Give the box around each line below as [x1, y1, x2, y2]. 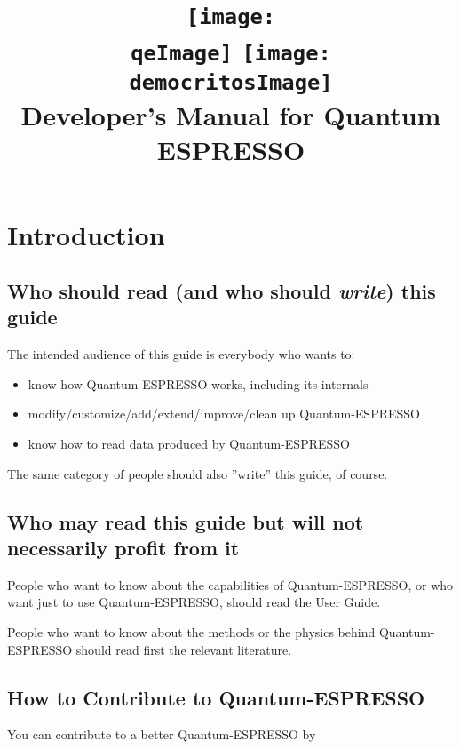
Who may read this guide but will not [7, 507, 364, 535]
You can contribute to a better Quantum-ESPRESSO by [7, 725, 316, 744]
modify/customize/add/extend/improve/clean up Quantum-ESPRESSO [28, 404, 420, 423]
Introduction [7, 216, 165, 252]
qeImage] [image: [131, 40, 331, 66]
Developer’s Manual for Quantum [20, 97, 441, 133]
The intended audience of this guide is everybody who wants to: [7, 345, 355, 363]
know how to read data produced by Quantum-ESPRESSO [28, 434, 350, 453]
